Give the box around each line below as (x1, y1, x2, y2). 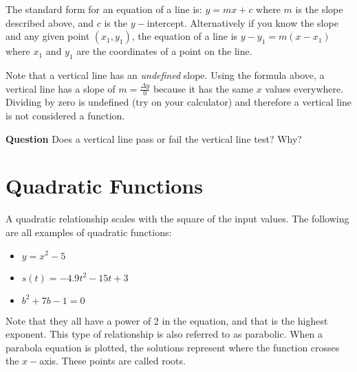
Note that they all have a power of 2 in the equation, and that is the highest (6, 313, 328, 327)
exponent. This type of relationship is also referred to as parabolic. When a (6, 327, 323, 341)
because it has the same (153, 81, 254, 95)
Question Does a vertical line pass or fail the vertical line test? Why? (6, 131, 302, 146)
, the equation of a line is (131, 29, 238, 43)
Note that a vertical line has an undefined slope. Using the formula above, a (6, 67, 325, 82)
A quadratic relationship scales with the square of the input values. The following (6, 211, 349, 226)
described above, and (6, 15, 94, 30)
